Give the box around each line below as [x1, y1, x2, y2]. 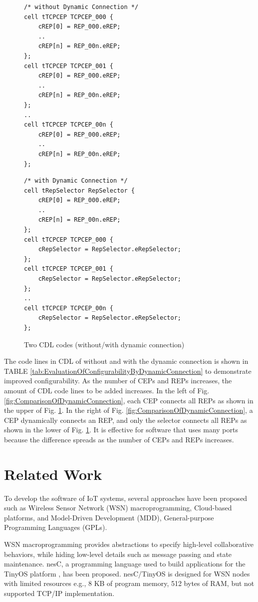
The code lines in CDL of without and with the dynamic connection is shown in [4, 356, 249, 366]
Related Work [4, 463, 102, 484]
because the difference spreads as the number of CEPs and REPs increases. [4, 434, 234, 444]
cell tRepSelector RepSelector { [24, 187, 135, 194]
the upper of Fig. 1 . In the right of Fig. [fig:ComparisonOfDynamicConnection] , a [4, 405, 253, 415]
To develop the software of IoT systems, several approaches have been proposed [4, 492, 248, 503]
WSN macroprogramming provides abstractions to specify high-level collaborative [4, 539, 254, 549]
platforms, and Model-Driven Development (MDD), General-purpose [4, 512, 214, 522]
